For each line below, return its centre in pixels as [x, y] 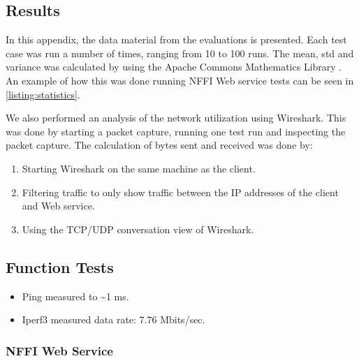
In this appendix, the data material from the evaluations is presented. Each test [176, 39]
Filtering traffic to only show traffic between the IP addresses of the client [180, 192]
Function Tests [60, 266]
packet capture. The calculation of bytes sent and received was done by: [159, 145]
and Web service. [58, 206]
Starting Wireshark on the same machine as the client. [139, 168]
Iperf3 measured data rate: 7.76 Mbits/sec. [113, 319]
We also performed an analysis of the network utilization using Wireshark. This [176, 118]
